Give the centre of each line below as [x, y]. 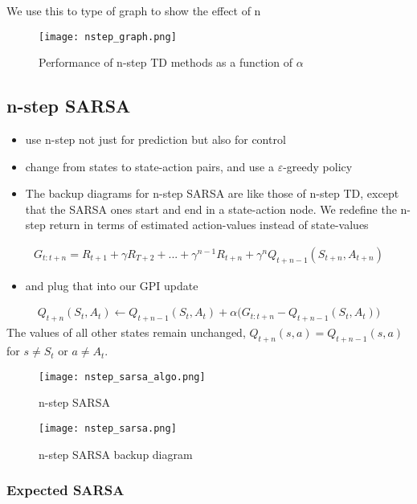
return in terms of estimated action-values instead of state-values [209, 225]
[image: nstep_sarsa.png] [108, 428]
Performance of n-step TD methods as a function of [166, 62]
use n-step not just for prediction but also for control [155, 139]
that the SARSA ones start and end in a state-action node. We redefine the [211, 209]
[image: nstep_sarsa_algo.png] [122, 377]
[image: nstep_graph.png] [108, 37]
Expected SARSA [65, 490]
